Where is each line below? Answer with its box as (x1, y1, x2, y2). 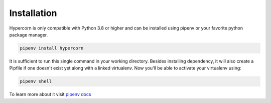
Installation (9, 7, 57, 18)
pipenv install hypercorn (20, 45, 84, 51)
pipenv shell (20, 78, 52, 84)
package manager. (9, 31, 48, 37)
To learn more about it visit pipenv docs (9, 91, 91, 97)
